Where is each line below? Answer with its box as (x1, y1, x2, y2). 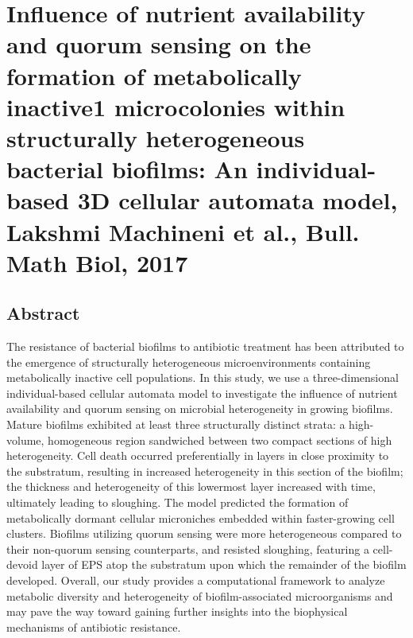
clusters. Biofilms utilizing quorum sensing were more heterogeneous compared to (6, 525, 402, 542)
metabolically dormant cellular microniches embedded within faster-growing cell (6, 509, 395, 526)
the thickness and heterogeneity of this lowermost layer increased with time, (6, 478, 376, 495)
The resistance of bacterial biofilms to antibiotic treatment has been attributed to (6, 338, 404, 355)
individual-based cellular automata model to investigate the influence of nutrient (6, 384, 398, 401)
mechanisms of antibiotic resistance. (6, 618, 181, 635)
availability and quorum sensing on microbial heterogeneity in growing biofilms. (6, 400, 393, 417)
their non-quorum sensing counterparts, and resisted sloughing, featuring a (6, 540, 369, 557)
